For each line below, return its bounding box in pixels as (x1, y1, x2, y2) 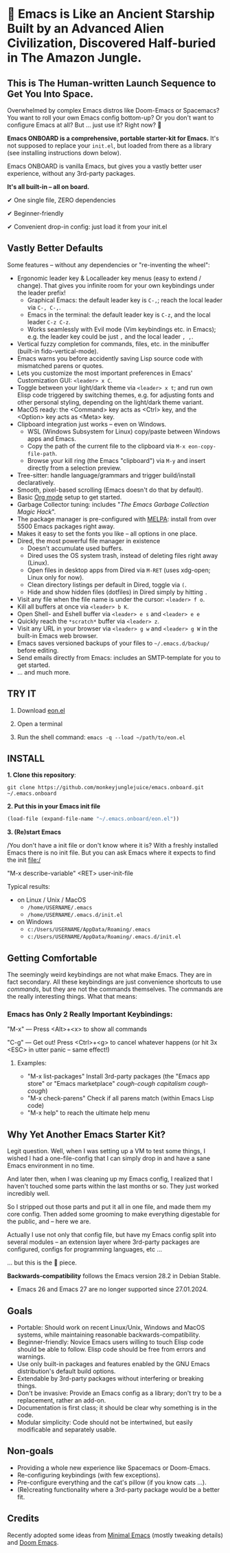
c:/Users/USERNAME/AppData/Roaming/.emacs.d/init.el (27, 933, 182, 940)
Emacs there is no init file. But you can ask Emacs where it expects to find (7, 848, 216, 857)
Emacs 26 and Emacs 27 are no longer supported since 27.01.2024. (16, 1285, 208, 1293)
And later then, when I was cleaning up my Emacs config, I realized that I (7, 1175, 213, 1183)
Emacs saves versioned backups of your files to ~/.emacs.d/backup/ (16, 639, 210, 647)
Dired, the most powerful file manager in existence (16, 536, 161, 545)
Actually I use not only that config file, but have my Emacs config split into (7, 1231, 216, 1239)
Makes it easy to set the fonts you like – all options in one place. (16, 529, 198, 538)
